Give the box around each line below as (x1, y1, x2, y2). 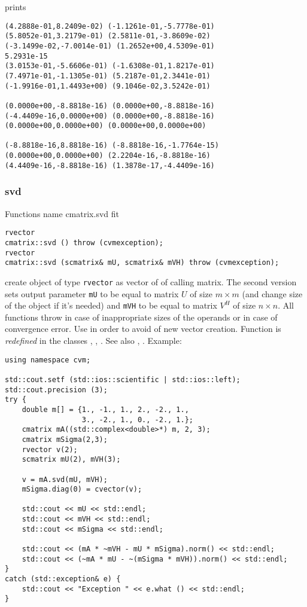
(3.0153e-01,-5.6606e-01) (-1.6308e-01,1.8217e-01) (5, 62, 215, 71)
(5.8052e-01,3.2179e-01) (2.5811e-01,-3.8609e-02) (5, 32, 211, 41)
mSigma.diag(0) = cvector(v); (22, 485, 142, 494)
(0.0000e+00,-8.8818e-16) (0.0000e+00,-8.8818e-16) (5, 101, 215, 110)
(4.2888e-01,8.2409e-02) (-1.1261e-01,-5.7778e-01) (5, 22, 215, 30)
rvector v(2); (22, 445, 78, 454)
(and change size (242, 287, 303, 300)
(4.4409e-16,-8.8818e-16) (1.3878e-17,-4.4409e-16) (5, 161, 215, 170)
